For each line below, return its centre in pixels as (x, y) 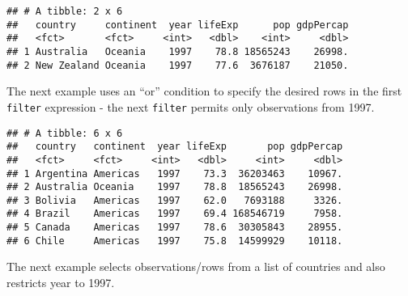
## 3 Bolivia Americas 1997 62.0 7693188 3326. (175, 200)
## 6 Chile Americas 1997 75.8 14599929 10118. (175, 241)
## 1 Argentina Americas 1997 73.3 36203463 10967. (175, 173)
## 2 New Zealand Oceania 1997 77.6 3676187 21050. (178, 65)
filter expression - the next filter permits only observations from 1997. (191, 106)
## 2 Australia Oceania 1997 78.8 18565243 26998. (175, 187)
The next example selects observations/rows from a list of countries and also (196, 266)
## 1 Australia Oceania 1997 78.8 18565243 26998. (178, 51)
